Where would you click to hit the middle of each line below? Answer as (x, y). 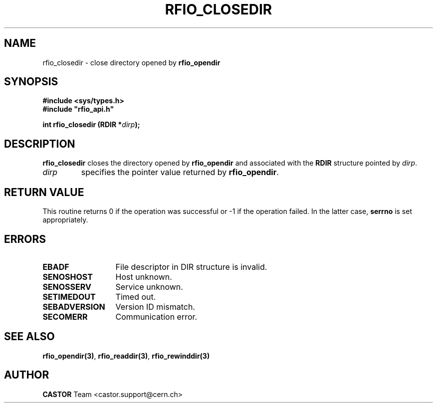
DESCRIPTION (40, 144)
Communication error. (156, 316)
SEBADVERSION (74, 306)
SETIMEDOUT (69, 297)
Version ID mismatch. (155, 306)
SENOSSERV (67, 287)
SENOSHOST (68, 277)
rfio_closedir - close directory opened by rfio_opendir (131, 62)
